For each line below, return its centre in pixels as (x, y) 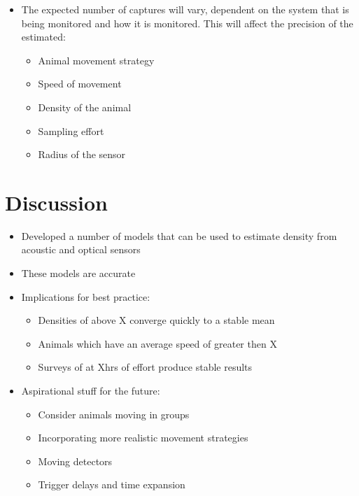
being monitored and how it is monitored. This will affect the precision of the (187, 23)
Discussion (56, 202)
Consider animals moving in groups (114, 414)
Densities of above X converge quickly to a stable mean (156, 320)
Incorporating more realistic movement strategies (143, 438)
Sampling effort (71, 130)
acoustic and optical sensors (81, 249)
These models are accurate (78, 273)
